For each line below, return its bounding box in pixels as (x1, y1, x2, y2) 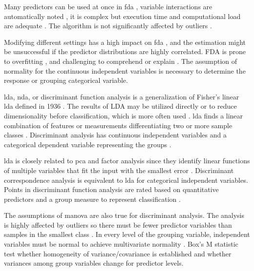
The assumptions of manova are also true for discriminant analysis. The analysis (4, 210, 245, 220)
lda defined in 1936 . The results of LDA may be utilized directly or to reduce (4, 101, 237, 111)
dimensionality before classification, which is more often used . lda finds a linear (4, 110, 243, 120)
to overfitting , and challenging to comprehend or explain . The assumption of (4, 56, 237, 66)
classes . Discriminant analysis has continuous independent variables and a (4, 130, 227, 140)
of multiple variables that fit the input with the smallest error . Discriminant (4, 165, 234, 175)
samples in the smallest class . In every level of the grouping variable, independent (4, 229, 250, 239)
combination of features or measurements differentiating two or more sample (4, 120, 233, 130)
